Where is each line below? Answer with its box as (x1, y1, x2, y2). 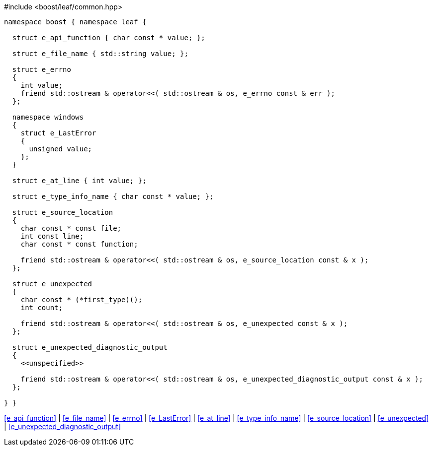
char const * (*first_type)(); (20, 296, 143, 304)
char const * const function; (20, 240, 138, 248)
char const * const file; (20, 224, 122, 232)
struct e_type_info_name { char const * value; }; (12, 193, 214, 200)
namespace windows (12, 113, 84, 121)
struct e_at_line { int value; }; (12, 177, 147, 185)
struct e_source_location (12, 208, 113, 216)
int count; (20, 304, 63, 312)
